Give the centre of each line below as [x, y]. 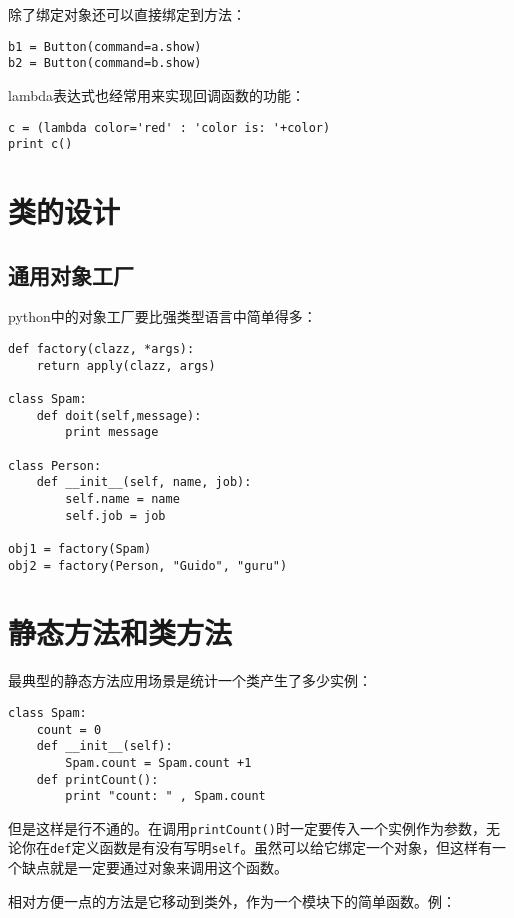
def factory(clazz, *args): [101, 348]
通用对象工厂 [71, 274]
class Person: [55, 465]
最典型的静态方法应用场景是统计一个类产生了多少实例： [190, 680]
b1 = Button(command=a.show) [105, 46]
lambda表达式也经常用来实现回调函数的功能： [157, 94]
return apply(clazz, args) [126, 365]
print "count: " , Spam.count [165, 796]
